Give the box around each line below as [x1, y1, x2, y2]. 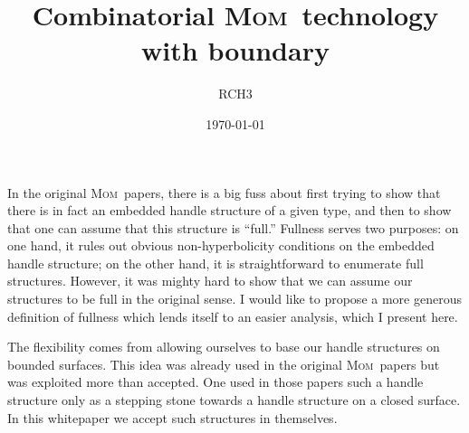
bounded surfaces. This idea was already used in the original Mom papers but [7, 354, 440, 373]
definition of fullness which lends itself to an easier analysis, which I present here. [7, 306, 458, 325]
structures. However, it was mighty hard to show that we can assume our [7, 271, 413, 290]
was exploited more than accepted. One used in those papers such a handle [7, 372, 424, 391]
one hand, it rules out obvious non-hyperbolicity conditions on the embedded [7, 236, 435, 255]
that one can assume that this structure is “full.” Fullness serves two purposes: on [7, 218, 459, 237]
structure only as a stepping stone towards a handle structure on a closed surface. [7, 391, 461, 409]
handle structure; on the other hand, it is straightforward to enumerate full [7, 253, 424, 272]
